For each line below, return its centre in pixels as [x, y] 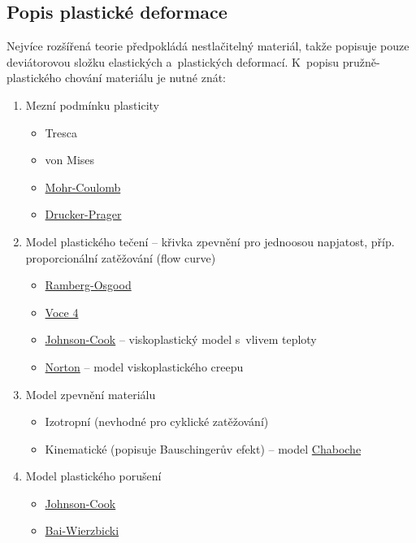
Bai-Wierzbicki [82, 530]
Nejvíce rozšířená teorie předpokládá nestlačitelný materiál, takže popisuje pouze [208, 46]
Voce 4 [62, 312]
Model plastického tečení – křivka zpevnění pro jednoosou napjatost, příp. [210, 241]
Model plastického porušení [93, 476]
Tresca [61, 132]
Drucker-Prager [83, 214]
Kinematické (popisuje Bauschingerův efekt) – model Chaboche [203, 448]
